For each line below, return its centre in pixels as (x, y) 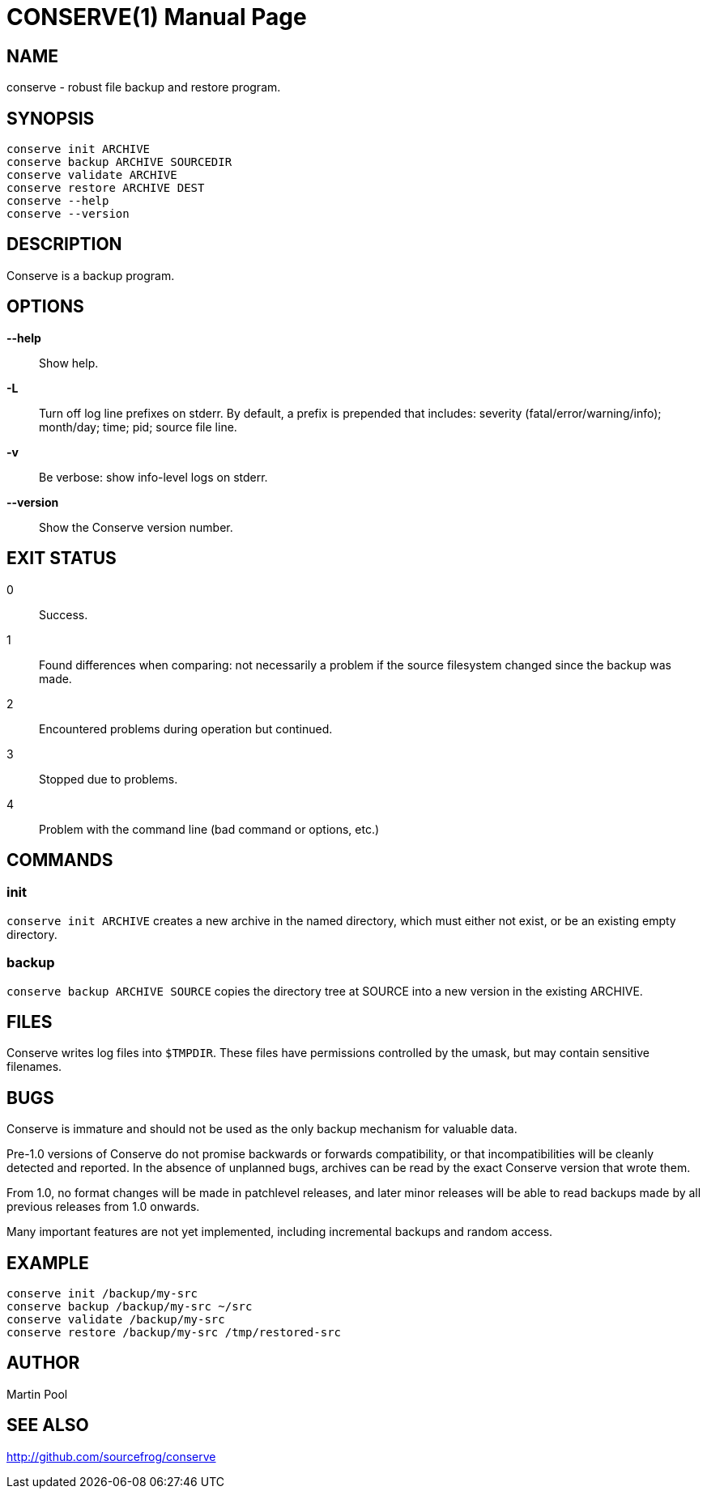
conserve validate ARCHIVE (92, 175)
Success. (64, 614)
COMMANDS (60, 860)
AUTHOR (43, 1363)
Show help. (69, 363)
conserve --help (58, 201)
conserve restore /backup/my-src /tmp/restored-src (174, 1333)
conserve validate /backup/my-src (116, 1320)
